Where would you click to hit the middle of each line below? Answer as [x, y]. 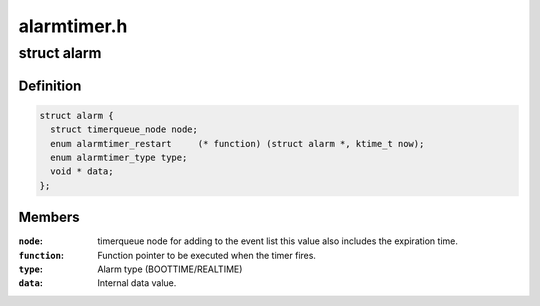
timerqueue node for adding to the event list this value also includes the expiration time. [278, 241]
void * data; [82, 171]
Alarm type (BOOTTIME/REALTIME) [170, 269]
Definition [50, 85]
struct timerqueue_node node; [124, 129]
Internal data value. [137, 283]
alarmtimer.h [73, 26]
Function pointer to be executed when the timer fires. [207, 255]
